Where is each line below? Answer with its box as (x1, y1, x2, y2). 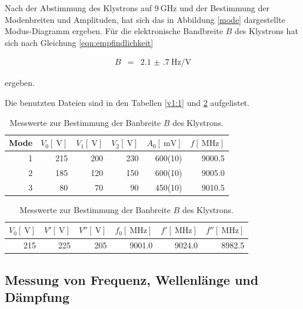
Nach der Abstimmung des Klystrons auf (5, 2, 152, 14)
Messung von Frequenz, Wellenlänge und (5, 270, 259, 288)
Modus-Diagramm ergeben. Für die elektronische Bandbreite (5, 25, 223, 37)
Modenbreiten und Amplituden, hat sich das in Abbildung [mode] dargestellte (5, 13, 285, 25)
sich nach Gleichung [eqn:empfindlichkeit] (5, 36, 154, 48)
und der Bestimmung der (179, 2, 269, 14)
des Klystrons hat (234, 25, 298, 37)
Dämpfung (5, 288, 70, 306)
